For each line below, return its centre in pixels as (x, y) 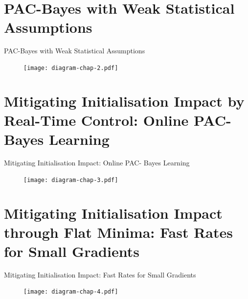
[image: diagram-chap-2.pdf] (71, 68)
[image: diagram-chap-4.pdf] (71, 292)
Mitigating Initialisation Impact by (124, 101)
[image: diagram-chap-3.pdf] (71, 180)
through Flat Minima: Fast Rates (118, 232)
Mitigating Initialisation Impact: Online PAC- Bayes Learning (97, 163)
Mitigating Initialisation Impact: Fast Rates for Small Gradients (100, 274)
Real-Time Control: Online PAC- (118, 120)
